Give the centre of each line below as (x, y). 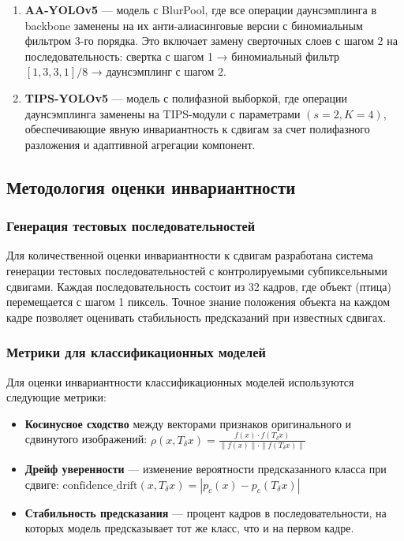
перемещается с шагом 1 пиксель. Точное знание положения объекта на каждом (198, 302)
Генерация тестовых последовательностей (131, 226)
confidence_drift (100, 485)
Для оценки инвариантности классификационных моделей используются (180, 381)
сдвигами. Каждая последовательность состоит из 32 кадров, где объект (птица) (199, 286)
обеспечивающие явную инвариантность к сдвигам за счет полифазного (197, 129)
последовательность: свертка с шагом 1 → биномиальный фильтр (182, 56)
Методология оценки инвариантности (151, 187)
